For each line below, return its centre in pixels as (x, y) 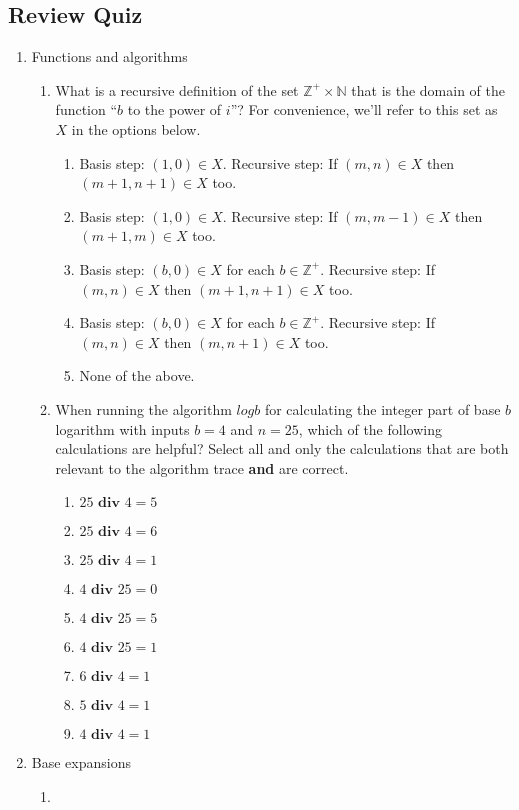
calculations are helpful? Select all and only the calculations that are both (282, 448)
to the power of (174, 109)
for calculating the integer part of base (382, 408)
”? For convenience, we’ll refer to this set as (364, 109)
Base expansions (81, 762)
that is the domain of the (428, 89)
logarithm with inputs (122, 428)
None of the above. (137, 375)
